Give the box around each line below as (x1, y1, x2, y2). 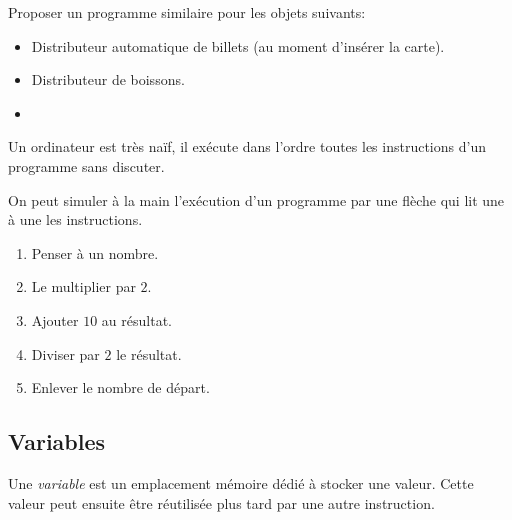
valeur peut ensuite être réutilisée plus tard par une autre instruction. (8, 492, 435, 513)
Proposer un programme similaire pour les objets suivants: (8, 2, 366, 22)
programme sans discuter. (8, 155, 165, 176)
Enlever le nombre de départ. (31, 377, 210, 398)
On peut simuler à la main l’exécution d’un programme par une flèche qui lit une (8, 189, 505, 210)
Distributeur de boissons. (31, 69, 185, 90)
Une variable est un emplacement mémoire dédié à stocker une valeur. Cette (8, 472, 474, 493)
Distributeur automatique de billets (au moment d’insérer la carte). (31, 35, 445, 56)
